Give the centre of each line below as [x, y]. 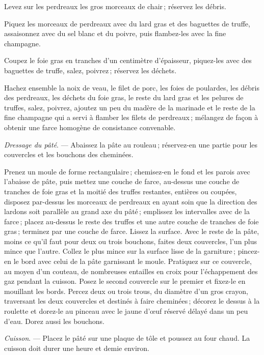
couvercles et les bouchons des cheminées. [69, 154]
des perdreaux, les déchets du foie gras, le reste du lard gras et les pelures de [124, 97]
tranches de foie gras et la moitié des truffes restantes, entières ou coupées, [121, 191]
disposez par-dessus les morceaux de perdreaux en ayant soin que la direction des [131, 201]
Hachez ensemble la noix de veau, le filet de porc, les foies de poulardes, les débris [132, 87]
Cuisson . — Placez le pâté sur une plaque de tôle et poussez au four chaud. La [127, 338]
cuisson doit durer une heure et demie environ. [77, 348]
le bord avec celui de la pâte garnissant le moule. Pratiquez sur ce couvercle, [133, 261]
